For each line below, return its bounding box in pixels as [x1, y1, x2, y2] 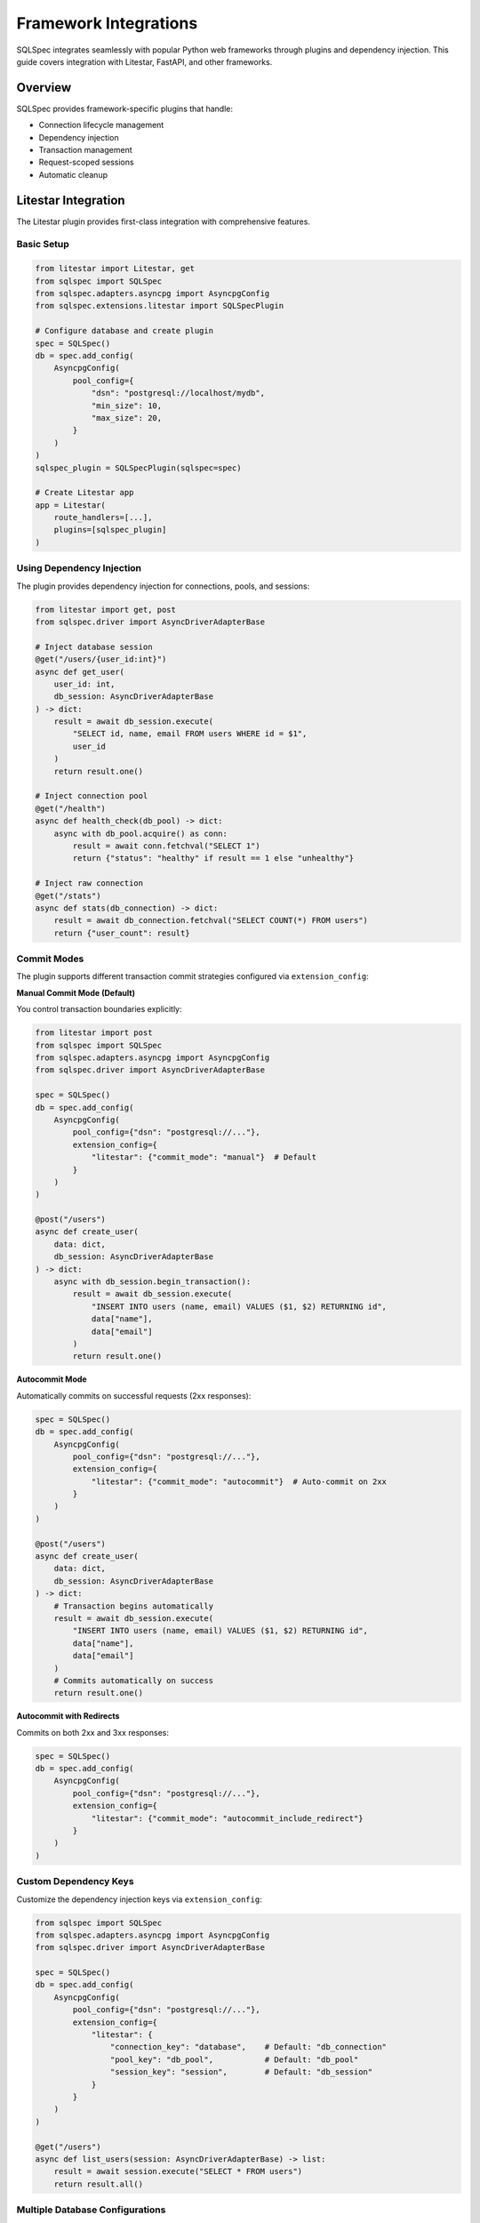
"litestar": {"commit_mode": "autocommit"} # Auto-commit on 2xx [91, 1476, 387, 1487]
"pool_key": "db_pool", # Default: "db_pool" [109, 2054, 359, 2065]
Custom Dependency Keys [16, 1875, 134, 1888]
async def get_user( [35, 667, 124, 677]
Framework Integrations [16, 13, 198, 33]
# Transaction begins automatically [53, 1601, 213, 1611]
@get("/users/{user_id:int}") [35, 654, 167, 664]
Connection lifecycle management [38, 120, 164, 131]
